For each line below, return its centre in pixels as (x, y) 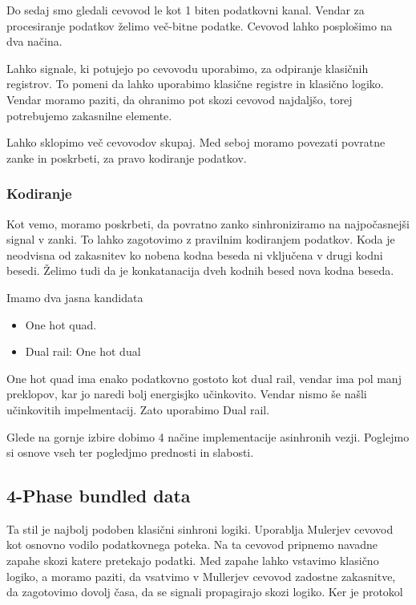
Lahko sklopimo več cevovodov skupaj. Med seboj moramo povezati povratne (196, 142)
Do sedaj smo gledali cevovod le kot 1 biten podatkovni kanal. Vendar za (186, 10)
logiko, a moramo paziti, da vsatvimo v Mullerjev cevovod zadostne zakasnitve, (201, 576)
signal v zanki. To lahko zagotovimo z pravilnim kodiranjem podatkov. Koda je (201, 239)
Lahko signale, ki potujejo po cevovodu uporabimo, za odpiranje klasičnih (188, 68)
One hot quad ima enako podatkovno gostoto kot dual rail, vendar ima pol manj (204, 378)
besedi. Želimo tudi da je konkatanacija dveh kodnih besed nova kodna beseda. (200, 270)
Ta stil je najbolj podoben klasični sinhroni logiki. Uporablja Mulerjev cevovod (200, 528)
